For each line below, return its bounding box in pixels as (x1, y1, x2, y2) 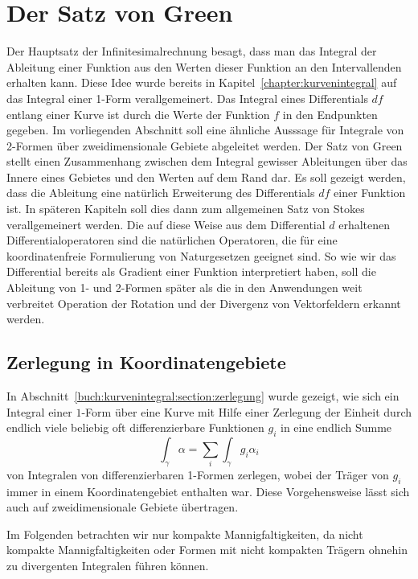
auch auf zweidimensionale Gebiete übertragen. (6, 499, 239, 515)
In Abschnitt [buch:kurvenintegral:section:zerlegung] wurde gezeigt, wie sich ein (6, 388, 400, 404)
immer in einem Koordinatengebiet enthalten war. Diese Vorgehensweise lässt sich (6, 482, 410, 499)
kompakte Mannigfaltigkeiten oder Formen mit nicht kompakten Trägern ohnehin (6, 541, 408, 558)
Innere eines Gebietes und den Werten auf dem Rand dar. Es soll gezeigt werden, (6, 168, 406, 185)
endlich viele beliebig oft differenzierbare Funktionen (6, 419, 264, 436)
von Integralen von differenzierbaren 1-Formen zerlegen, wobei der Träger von (6, 466, 389, 482)
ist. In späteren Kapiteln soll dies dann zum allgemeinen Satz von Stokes (6, 200, 365, 217)
